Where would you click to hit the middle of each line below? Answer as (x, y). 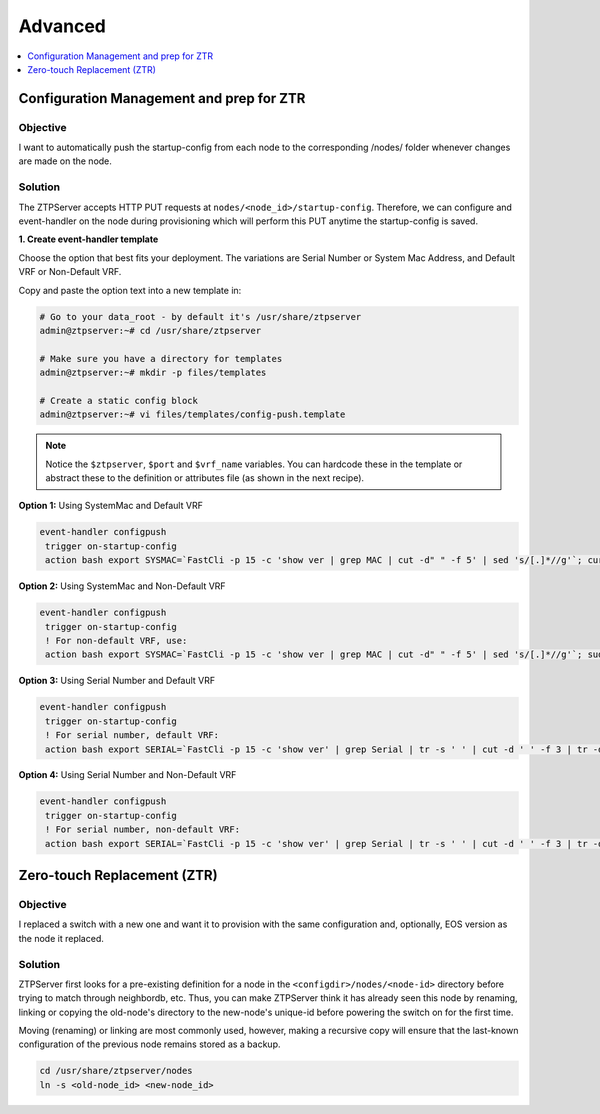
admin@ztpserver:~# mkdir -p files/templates (153, 373)
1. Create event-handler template (88, 239)
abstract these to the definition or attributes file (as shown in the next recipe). (205, 478)
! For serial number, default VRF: (132, 735)
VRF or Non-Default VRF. (70, 272)
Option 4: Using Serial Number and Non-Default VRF (127, 775)
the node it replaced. (61, 938)
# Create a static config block (119, 400)
